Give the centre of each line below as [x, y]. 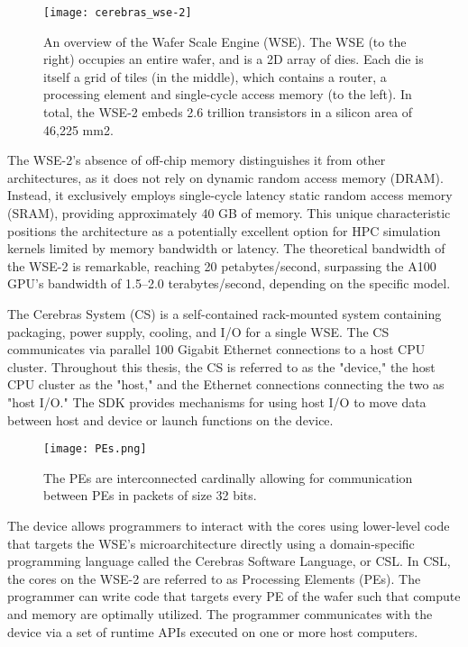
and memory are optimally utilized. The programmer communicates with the [220, 613]
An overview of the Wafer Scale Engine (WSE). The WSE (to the [225, 41]
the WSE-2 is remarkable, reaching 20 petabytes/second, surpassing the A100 [222, 265]
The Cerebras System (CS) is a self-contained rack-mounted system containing [225, 313]
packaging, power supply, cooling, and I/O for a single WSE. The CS [198, 331]
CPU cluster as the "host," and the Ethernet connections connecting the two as [226, 384]
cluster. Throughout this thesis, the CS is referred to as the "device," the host [221, 366]
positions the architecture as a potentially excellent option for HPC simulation [224, 230]
